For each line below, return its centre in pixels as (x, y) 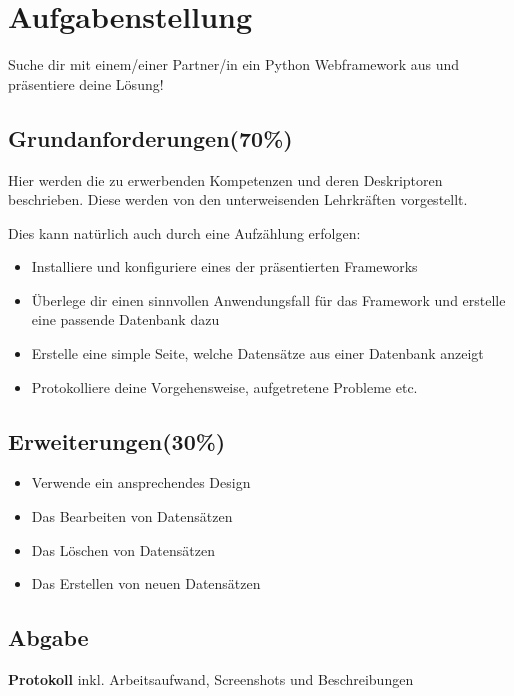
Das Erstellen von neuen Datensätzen (146, 583)
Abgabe (48, 637)
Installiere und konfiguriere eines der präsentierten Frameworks (224, 266)
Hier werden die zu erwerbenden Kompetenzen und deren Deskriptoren (225, 179)
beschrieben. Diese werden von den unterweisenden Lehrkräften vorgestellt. (238, 199)
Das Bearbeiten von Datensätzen (132, 516)
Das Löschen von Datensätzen (123, 549)
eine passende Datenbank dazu (125, 319)
